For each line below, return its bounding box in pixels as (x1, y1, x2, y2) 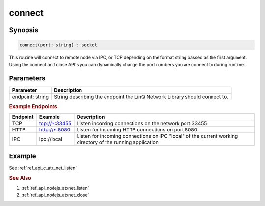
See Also (9, 175, 31, 181)
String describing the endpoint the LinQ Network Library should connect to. (54, 93, 229, 100)
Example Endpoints (9, 103, 57, 110)
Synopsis (9, 26, 39, 34)
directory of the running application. (77, 139, 160, 146)
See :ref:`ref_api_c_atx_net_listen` (9, 165, 77, 171)
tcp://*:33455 (39, 120, 72, 127)
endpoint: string (12, 93, 49, 100)
